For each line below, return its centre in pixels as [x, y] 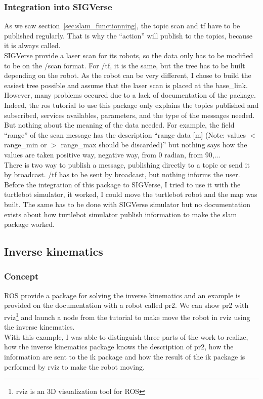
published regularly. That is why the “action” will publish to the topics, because [128, 35]
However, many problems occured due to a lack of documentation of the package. [130, 95]
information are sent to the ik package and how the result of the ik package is [125, 356]
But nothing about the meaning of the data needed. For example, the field [119, 125]
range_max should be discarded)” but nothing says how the [154, 145]
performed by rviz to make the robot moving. [74, 366]
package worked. [29, 224]
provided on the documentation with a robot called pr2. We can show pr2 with [126, 305]
